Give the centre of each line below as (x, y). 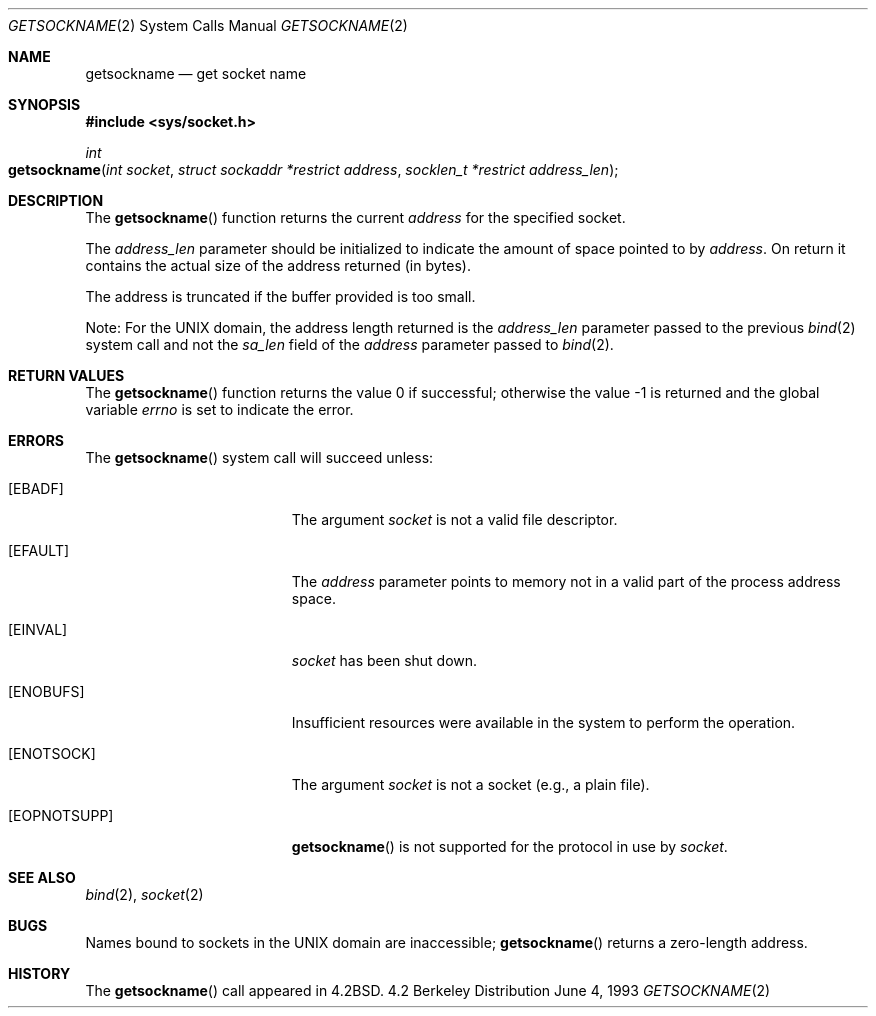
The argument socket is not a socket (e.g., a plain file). (470, 784)
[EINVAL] (38, 629)
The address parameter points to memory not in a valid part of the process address (566, 581)
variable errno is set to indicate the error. (219, 409)
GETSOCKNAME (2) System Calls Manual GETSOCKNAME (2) (208, 25)
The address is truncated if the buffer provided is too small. (280, 296)
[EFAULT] (39, 550)
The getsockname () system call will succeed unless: (259, 457)
